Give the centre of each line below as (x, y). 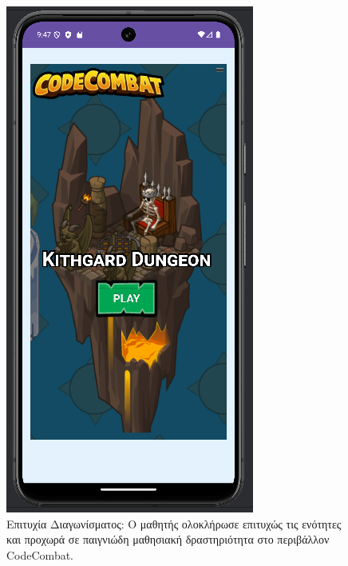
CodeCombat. (40, 554)
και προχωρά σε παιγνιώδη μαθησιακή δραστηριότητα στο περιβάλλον (168, 539)
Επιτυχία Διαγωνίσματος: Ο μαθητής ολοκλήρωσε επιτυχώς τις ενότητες (174, 523)
